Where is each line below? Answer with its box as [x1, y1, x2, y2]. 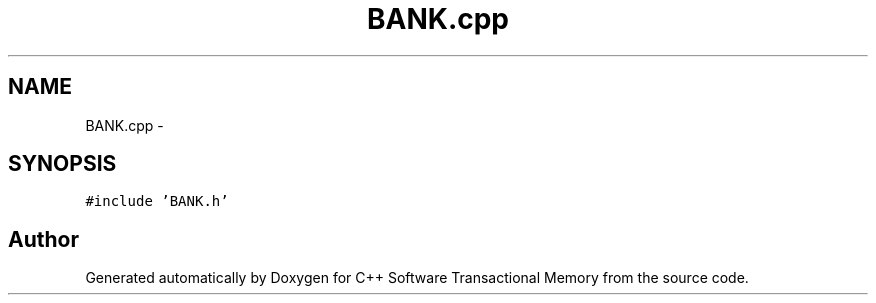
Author [8, 226, 79, 252]
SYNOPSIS [8, 151, 117, 177]
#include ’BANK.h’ [85, 193, 229, 210]
